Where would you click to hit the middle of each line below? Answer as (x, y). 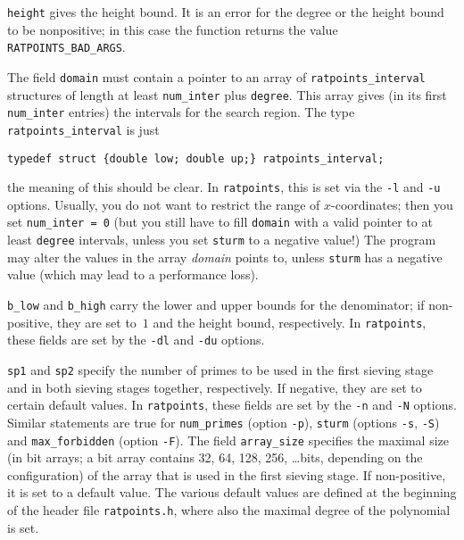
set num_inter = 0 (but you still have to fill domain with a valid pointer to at (220, 222)
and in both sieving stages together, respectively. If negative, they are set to (215, 387)
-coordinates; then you (392, 204)
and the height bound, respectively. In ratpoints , (290, 322)
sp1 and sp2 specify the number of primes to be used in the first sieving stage (220, 369)
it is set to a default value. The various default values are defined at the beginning (232, 492)
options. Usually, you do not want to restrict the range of (164, 204)
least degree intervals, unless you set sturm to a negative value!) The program (222, 240)
